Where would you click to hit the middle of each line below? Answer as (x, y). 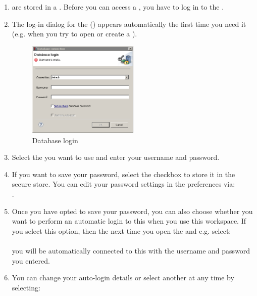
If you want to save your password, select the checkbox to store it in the (123, 174)
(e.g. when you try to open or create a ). (74, 34)
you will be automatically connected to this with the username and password (131, 250)
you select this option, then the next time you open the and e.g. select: (121, 230)
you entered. (31, 260)
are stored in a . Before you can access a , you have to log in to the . (118, 7)
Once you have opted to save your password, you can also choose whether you (132, 211)
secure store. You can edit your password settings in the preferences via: (123, 184)
